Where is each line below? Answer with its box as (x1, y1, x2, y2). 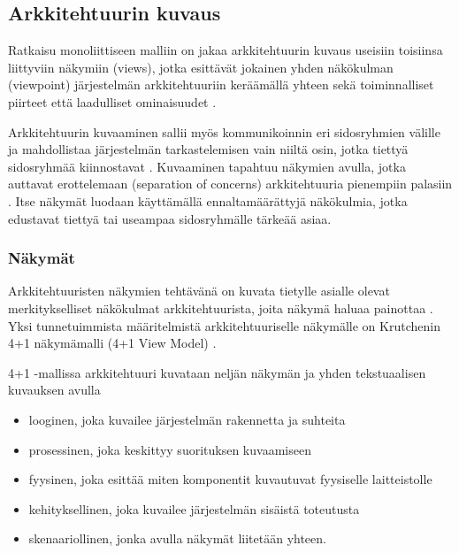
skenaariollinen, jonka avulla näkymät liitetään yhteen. (28, 529, 326, 548)
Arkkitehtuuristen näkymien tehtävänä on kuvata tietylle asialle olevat (8, 281, 390, 300)
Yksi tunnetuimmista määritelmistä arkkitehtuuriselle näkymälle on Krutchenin (8, 316, 440, 334)
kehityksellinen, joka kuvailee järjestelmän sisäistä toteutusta (28, 499, 360, 518)
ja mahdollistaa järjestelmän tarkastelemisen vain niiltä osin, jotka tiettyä (8, 140, 409, 158)
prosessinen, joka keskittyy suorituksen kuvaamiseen (28, 440, 311, 458)
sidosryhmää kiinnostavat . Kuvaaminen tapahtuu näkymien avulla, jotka (8, 157, 406, 175)
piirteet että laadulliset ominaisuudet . (8, 92, 217, 111)
